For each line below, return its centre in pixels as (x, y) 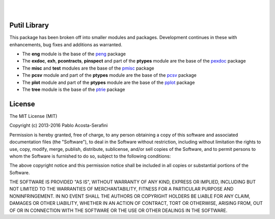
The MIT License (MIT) (33, 116)
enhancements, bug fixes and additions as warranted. (66, 44)
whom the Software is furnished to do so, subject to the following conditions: (90, 156)
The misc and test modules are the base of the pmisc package (88, 68)
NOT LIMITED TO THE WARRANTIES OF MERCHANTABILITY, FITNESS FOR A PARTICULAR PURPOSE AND (121, 189)
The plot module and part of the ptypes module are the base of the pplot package (108, 82)
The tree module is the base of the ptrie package (74, 89)
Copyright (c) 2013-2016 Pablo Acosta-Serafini (59, 126)
